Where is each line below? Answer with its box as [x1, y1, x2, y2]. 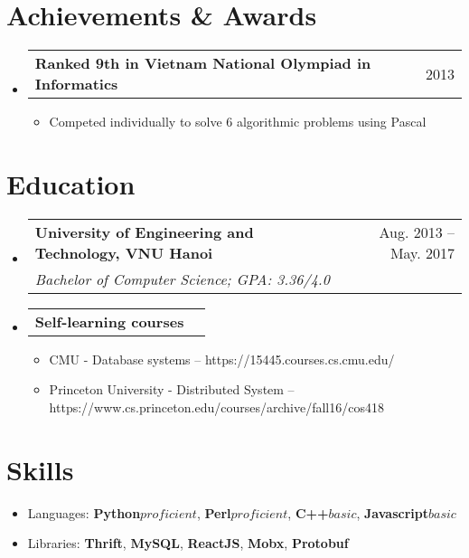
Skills [6, 450, 74, 487]
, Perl [196, 503, 231, 522]
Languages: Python [27, 503, 141, 522]
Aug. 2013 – [379, 221, 455, 242]
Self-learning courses [34, 310, 184, 332]
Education [6, 165, 136, 202]
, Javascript [356, 503, 428, 522]
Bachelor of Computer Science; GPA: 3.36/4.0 [34, 268, 330, 289]
